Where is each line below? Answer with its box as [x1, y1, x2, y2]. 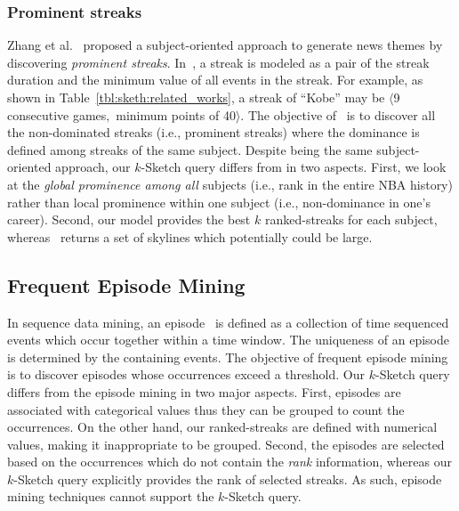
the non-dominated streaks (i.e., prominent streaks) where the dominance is [7, 123, 420, 142]
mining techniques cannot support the [7, 487, 214, 506]
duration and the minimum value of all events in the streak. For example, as [7, 70, 423, 89]
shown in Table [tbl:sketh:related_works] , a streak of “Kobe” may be [7, 88, 385, 106]
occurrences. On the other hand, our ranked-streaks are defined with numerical [7, 418, 438, 436]
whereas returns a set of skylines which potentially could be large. [7, 227, 373, 246]
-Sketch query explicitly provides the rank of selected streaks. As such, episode [13, 469, 442, 488]
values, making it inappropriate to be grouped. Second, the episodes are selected [7, 434, 445, 453]
